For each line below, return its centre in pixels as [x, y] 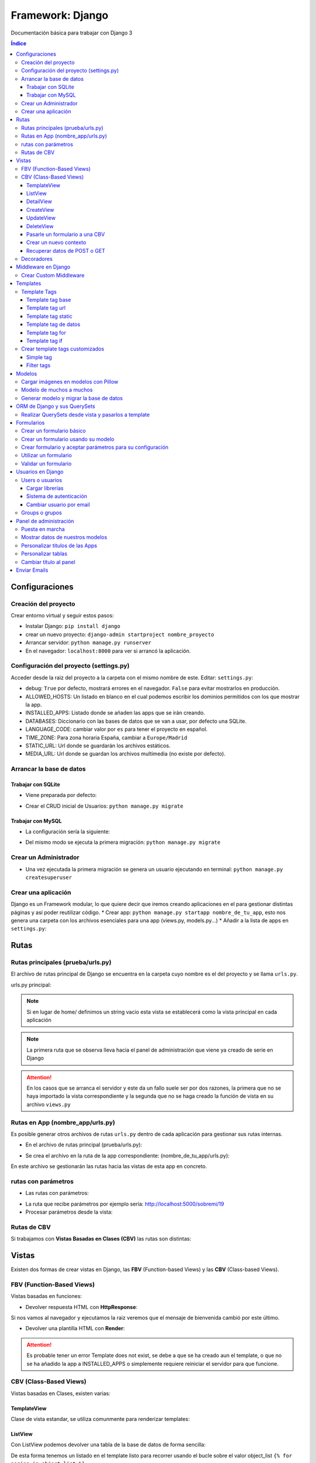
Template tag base [49, 300]
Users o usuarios [42, 480]
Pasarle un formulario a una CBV [66, 234]
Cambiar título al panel [48, 562]
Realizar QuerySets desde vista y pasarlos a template [86, 414]
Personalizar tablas [44, 554]
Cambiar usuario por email [58, 504]
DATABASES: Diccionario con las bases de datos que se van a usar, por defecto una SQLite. [136, 721]
